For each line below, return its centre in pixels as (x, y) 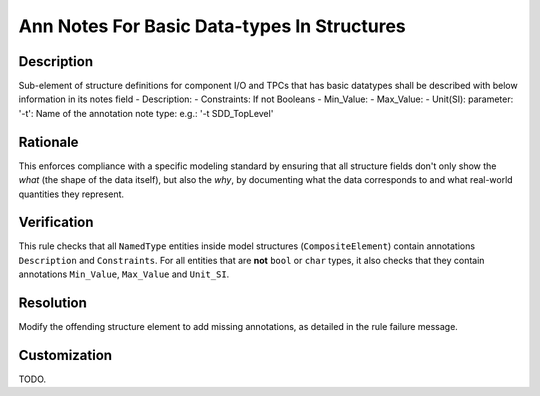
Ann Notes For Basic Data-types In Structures (212, 26)
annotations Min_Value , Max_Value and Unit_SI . (124, 274)
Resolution (52, 303)
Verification (56, 222)
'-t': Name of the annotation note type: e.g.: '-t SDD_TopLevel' (146, 113)
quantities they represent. (71, 194)
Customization (65, 355)
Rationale (48, 141)
